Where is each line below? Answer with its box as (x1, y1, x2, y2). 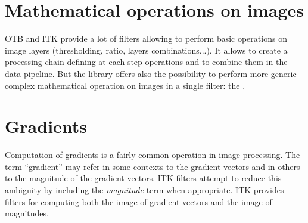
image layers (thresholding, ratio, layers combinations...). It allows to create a (5, 44, 288, 56)
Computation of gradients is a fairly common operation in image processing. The (5, 148, 300, 161)
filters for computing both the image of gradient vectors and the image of (5, 195, 272, 207)
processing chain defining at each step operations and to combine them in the (5, 55, 288, 68)
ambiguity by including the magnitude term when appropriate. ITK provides (5, 184, 284, 196)
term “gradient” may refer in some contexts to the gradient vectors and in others (5, 160, 300, 172)
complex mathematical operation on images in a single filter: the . (5, 79, 245, 91)
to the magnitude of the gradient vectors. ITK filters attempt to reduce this (5, 172, 282, 184)
